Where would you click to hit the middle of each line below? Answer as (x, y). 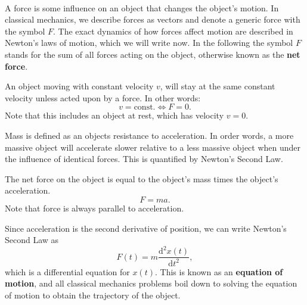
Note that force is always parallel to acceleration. (94, 208)
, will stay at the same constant (218, 86)
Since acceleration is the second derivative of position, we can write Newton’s (146, 228)
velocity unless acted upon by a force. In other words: (103, 97)
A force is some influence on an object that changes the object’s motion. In (142, 7)
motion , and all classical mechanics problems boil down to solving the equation (151, 283)
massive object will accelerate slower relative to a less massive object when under (153, 147)
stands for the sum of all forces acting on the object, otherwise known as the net (153, 54)
